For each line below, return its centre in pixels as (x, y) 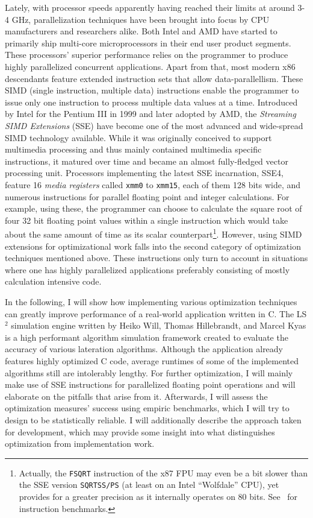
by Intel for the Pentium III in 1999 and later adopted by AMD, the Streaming (150, 114)
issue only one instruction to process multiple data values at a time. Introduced (151, 102)
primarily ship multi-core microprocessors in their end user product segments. (148, 43)
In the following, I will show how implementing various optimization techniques (151, 301)
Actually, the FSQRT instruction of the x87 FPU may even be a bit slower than (163, 472)
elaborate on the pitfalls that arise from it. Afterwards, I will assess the (136, 396)
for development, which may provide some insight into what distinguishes (140, 431)
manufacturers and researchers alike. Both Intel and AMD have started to (141, 31)
